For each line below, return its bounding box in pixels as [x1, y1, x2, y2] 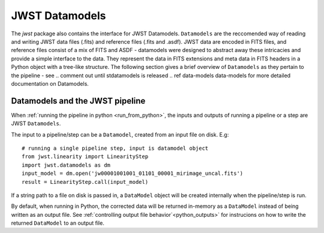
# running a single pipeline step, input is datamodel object [22, 144, 209, 152]
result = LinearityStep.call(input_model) [22, 178, 149, 185]
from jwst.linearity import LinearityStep [22, 153, 149, 160]
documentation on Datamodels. [11, 80, 89, 87]
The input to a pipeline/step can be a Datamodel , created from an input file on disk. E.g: [11, 131, 229, 138]
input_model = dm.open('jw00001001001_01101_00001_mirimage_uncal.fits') [22, 170, 244, 177]
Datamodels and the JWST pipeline [11, 96, 146, 106]
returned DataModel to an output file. [11, 219, 104, 227]
